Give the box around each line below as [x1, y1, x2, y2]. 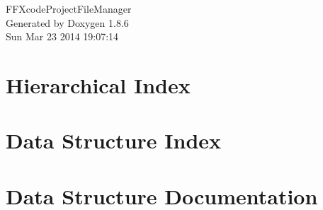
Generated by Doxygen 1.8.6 [6, 15, 129, 30]
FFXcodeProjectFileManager [6, 1, 132, 16]
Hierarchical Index [6, 70, 191, 99]
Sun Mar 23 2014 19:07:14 [6, 29, 119, 44]
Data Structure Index [6, 126, 222, 155]
